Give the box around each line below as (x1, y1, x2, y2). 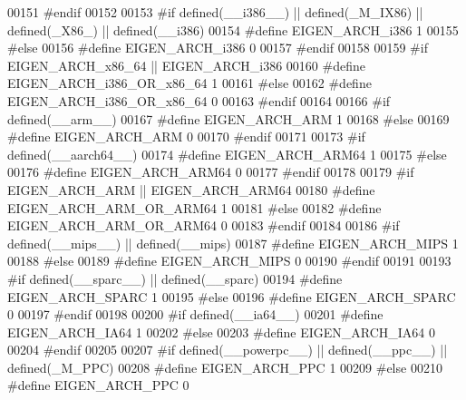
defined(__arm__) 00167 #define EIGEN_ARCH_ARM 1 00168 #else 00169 (7, 109, 450, 128)
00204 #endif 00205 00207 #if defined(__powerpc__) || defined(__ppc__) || (7, 340, 448, 359)
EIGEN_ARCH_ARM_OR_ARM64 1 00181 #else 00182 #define (7, 198, 382, 217)
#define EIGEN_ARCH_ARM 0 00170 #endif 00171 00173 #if (7, 127, 365, 146)
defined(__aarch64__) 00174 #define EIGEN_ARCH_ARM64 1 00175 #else (7, 144, 447, 163)
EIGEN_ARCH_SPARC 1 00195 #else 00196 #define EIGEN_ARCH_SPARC (7, 287, 456, 306)
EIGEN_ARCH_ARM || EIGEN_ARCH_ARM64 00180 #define (7, 180, 375, 199)
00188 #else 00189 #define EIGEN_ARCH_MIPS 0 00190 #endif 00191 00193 (7, 251, 451, 270)
